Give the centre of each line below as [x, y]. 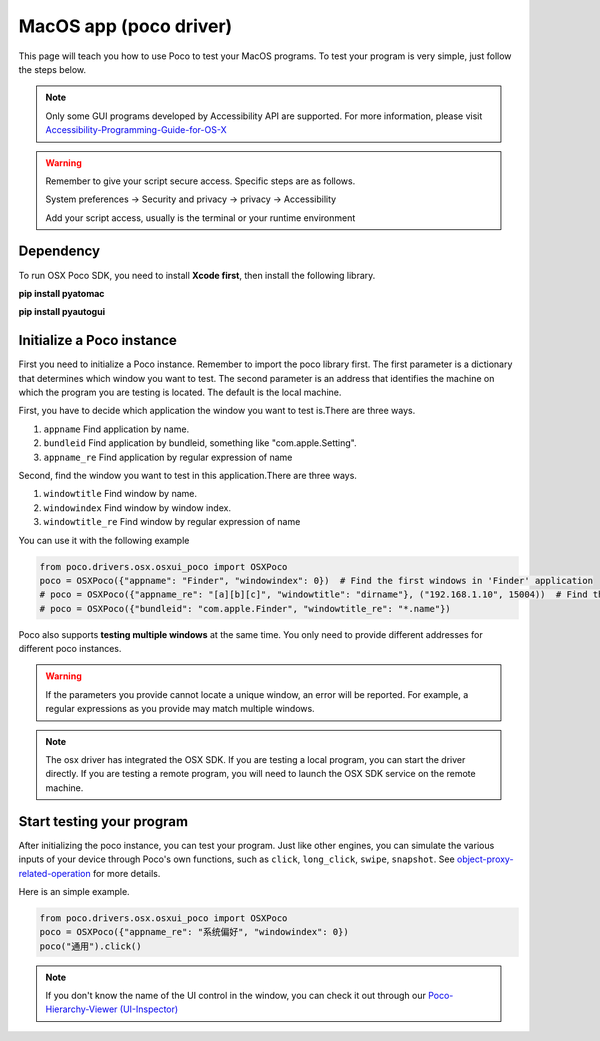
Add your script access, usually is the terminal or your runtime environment [200, 217]
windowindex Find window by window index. [137, 507]
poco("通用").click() [90, 946]
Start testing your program [103, 821]
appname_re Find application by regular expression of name [168, 457]
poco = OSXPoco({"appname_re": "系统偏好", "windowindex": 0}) [194, 932]
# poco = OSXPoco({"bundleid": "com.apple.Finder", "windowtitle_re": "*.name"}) [245, 608]
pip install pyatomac [61, 293]
